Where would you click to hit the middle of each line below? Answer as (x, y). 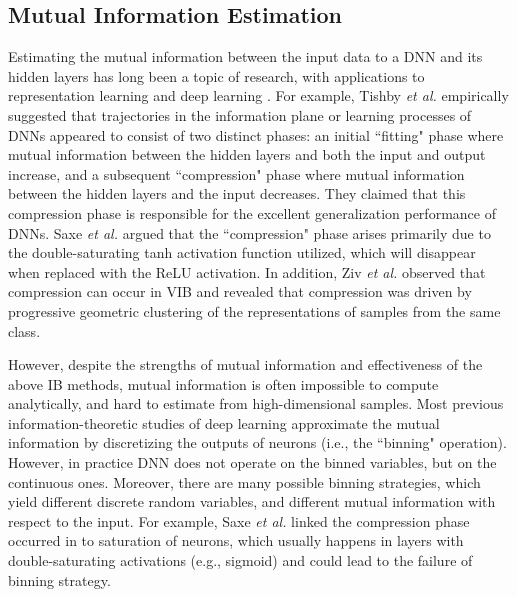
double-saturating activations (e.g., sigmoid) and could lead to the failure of (240, 560)
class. (24, 330)
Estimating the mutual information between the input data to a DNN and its (245, 56)
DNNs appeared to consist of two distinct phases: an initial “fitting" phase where (256, 134)
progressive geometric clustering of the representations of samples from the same (254, 310)
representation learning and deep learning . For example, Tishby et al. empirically (258, 95)
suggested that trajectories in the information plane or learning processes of (240, 114)
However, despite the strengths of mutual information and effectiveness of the (245, 364)
